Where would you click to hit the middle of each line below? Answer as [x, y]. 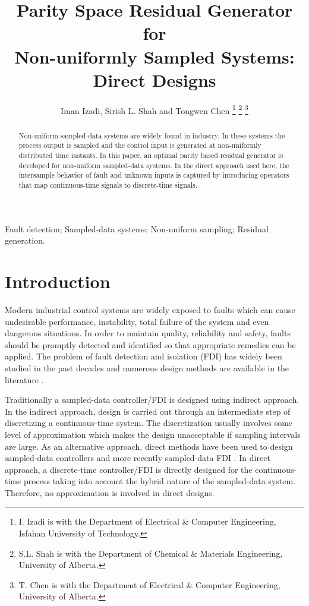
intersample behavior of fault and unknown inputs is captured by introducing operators [154, 175]
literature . [24, 379]
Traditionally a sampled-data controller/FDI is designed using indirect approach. [152, 400]
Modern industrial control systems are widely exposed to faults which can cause [150, 309]
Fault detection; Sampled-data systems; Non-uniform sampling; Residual [137, 228]
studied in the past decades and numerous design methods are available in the [147, 367]
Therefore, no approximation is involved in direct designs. [110, 492]
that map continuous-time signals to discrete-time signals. [108, 185]
